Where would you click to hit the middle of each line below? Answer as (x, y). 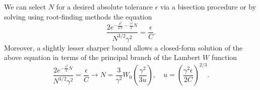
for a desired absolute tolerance (105, 6)
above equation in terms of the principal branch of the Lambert (102, 57)
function (224, 57)
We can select (25, 6)
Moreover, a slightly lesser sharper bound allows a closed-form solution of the (123, 47)
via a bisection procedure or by (208, 6)
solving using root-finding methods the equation (78, 16)
